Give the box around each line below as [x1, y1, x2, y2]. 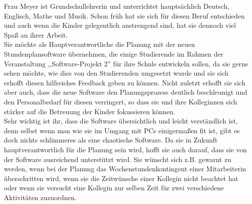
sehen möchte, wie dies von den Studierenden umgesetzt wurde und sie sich [4, 68, 229, 78]
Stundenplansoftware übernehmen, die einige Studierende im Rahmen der [4, 48, 224, 59]
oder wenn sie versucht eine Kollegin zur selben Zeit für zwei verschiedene [4, 183, 224, 193]
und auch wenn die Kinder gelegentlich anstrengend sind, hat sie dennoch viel [4, 20, 236, 30]
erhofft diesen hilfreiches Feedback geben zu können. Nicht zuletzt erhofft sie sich [4, 77, 246, 87]
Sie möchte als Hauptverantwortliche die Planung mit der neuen [4, 39, 195, 49]
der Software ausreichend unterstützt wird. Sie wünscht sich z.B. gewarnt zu [4, 154, 232, 164]
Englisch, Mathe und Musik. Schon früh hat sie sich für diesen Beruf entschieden [4, 10, 245, 20]
